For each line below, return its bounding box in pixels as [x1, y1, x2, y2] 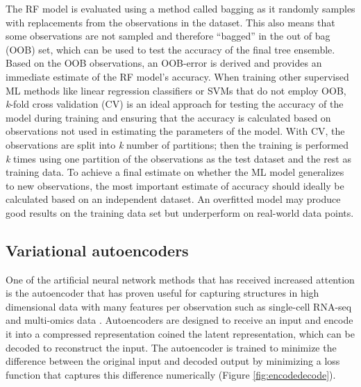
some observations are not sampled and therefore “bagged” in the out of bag [6, 28, 330, 43]
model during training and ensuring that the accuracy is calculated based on [6, 110, 331, 124]
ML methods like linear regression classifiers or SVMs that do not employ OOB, [6, 83, 346, 97]
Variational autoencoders [6, 239, 189, 261]
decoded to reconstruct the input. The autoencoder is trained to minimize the [6, 340, 337, 354]
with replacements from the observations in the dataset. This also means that [6, 15, 335, 29]
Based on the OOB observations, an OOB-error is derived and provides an [6, 56, 322, 70]
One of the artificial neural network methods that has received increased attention [6, 272, 355, 286]
